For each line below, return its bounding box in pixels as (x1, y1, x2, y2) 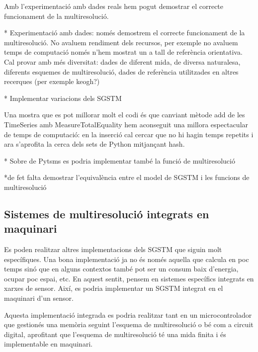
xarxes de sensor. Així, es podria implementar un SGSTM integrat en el (4, 283, 223, 293)
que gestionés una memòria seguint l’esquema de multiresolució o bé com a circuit (4, 319, 254, 330)
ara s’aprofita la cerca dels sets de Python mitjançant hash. (4, 139, 185, 149)
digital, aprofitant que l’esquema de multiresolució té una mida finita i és (4, 329, 226, 339)
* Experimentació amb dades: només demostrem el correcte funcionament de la (4, 27, 245, 38)
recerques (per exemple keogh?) (4, 76, 100, 87)
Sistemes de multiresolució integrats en (4, 206, 209, 221)
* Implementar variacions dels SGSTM (4, 92, 122, 103)
